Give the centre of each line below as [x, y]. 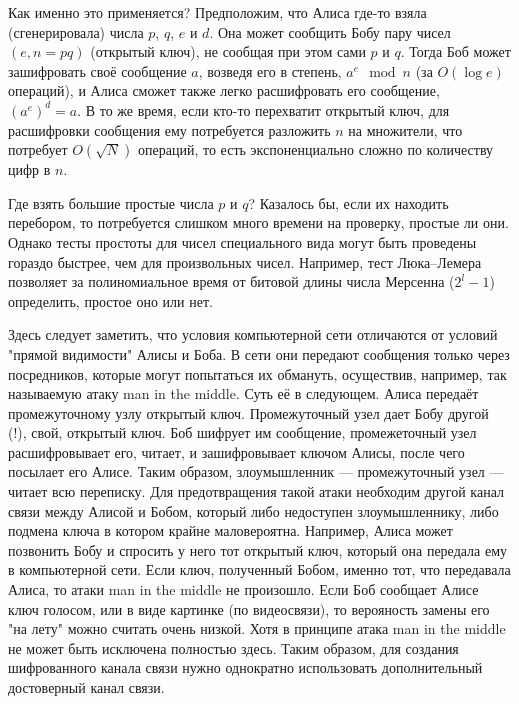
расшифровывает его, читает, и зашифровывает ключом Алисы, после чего [236, 451]
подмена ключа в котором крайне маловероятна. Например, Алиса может [230, 530]
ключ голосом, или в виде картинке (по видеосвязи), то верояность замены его [249, 608]
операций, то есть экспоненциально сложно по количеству [316, 149]
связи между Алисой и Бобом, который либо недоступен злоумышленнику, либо [253, 510]
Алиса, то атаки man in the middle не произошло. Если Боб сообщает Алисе [243, 589]
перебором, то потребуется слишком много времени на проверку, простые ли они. [258, 222]
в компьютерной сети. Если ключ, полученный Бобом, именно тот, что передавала [259, 569]
